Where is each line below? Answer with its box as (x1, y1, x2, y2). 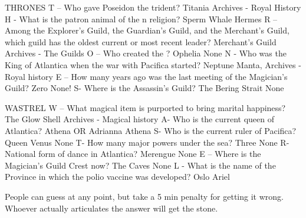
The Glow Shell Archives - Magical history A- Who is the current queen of (5, 113, 275, 125)
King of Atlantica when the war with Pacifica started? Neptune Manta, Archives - (5, 58, 301, 71)
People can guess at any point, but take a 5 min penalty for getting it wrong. (5, 190, 284, 202)
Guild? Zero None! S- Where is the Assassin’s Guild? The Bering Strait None (5, 82, 284, 94)
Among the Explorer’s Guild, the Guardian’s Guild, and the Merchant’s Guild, (5, 24, 289, 36)
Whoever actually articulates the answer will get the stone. (5, 202, 218, 214)
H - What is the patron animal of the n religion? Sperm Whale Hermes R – (5, 12, 278, 25)
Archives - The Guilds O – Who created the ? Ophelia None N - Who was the (5, 47, 287, 59)
